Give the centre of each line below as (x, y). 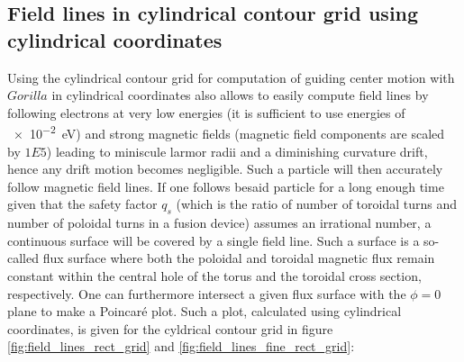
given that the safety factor (82, 204)
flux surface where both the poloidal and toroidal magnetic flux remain (239, 258)
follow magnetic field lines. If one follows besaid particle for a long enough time (226, 186)
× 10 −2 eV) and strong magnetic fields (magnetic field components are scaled (229, 132)
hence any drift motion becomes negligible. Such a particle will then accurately (225, 169)
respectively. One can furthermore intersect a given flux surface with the (207, 293)
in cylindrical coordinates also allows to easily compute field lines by (240, 95)
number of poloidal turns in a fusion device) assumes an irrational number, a (219, 223)
